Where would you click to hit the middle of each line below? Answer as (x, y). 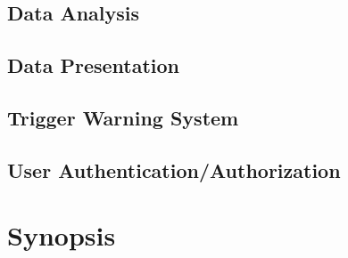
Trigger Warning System (123, 117)
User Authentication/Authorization (174, 169)
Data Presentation (94, 65)
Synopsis (62, 235)
